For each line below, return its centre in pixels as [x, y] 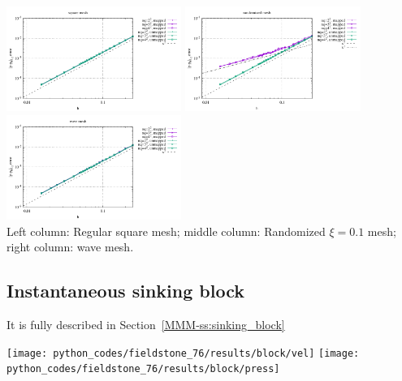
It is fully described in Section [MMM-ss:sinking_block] [146, 325]
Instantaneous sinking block [125, 291]
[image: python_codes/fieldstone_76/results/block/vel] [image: [183, 353]
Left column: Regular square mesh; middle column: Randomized [166, 231]
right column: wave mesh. [70, 247]
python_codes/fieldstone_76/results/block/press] [143, 369]
